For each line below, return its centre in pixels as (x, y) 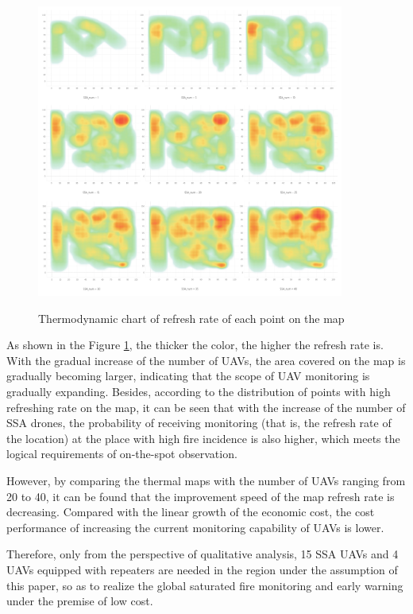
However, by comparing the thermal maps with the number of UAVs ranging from (206, 481)
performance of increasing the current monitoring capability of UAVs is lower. (195, 527)
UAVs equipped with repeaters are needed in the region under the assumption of (202, 569)
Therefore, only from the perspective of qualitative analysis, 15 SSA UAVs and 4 (203, 554)
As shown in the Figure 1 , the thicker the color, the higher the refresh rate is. (195, 345)
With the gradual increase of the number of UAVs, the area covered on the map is (206, 360)
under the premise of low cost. (80, 601)
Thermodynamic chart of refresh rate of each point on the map (191, 318)
